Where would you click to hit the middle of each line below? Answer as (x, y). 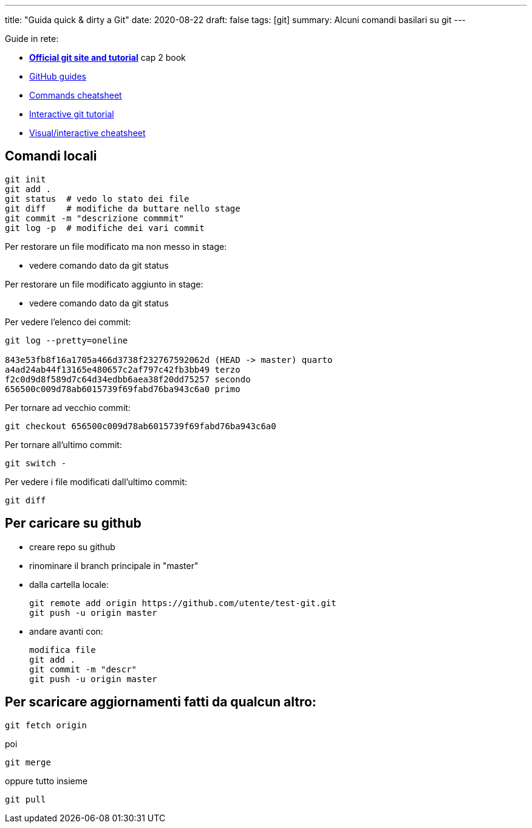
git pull (26, 799)
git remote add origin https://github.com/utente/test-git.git (183, 603)
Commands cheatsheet (76, 95)
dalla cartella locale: (69, 584)
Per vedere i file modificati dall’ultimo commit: (96, 481)
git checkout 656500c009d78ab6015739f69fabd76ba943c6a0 (141, 426)
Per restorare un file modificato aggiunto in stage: (104, 284)
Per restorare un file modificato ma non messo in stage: (116, 246)
